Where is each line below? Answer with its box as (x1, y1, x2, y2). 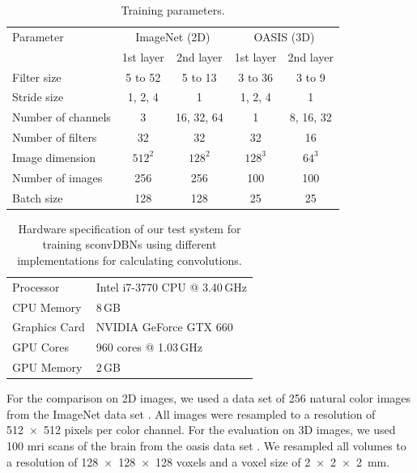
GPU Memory (12, 359, 83, 376)
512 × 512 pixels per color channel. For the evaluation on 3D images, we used (6, 421, 396, 438)
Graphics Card (12, 318, 85, 335)
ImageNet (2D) (135, 28, 211, 45)
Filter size (12, 68, 62, 85)
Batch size (12, 189, 63, 206)
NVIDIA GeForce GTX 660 (96, 318, 233, 335)
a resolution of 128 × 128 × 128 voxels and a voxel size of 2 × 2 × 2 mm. (6, 453, 390, 470)
